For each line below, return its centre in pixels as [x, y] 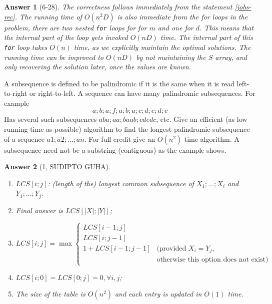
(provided [171, 248]
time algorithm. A [212, 139]
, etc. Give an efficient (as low [202, 119]
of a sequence [24, 139]
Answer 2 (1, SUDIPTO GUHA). [57, 166]
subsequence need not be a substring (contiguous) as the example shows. [115, 150]
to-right [16, 93]
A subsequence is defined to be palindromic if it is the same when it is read [119, 83]
